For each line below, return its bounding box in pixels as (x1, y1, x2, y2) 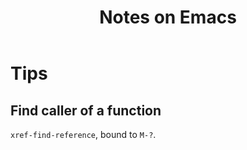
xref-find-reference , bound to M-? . (10, 129, 157, 140)
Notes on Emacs (99, 6, 237, 29)
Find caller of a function (10, 102, 162, 119)
